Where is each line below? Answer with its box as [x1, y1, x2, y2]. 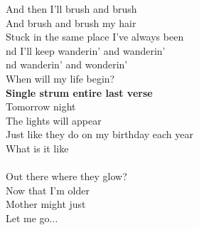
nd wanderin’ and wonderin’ [6, 57, 128, 72]
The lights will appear [6, 113, 102, 127]
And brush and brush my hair [6, 15, 136, 30]
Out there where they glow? [6, 169, 127, 184]
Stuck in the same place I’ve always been [6, 29, 184, 44]
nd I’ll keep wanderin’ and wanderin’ [6, 43, 166, 58]
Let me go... [6, 210, 58, 225]
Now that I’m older [6, 182, 90, 197]
